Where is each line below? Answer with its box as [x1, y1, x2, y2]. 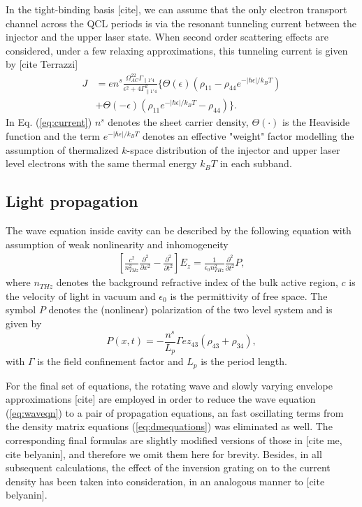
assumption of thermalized [6, 142, 119, 157]
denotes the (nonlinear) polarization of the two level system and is [48, 302, 333, 317]
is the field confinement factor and [37, 354, 184, 369]
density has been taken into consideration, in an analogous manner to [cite [6, 473, 325, 488]
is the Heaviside [282, 115, 350, 129]
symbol [6, 302, 36, 317]
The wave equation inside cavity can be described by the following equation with [6, 223, 352, 237]
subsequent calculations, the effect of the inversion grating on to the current [6, 460, 331, 475]
